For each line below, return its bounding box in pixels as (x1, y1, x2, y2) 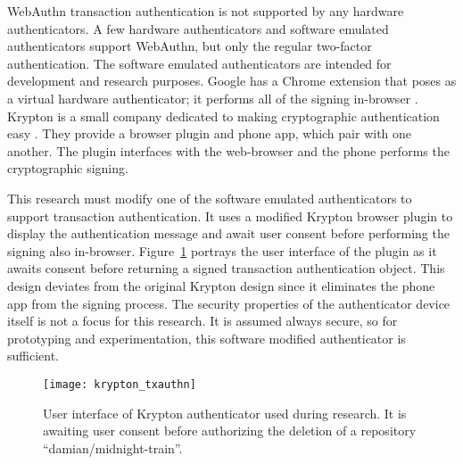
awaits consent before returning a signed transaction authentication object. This (7, 259, 445, 278)
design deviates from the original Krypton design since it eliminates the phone (7, 276, 435, 294)
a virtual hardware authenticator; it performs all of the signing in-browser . (7, 88, 418, 107)
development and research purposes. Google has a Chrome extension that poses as (7, 71, 457, 90)
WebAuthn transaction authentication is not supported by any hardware (7, 2, 404, 20)
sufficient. (7, 346, 60, 365)
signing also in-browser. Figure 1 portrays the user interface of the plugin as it (7, 241, 437, 260)
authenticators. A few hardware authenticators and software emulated (7, 19, 389, 37)
